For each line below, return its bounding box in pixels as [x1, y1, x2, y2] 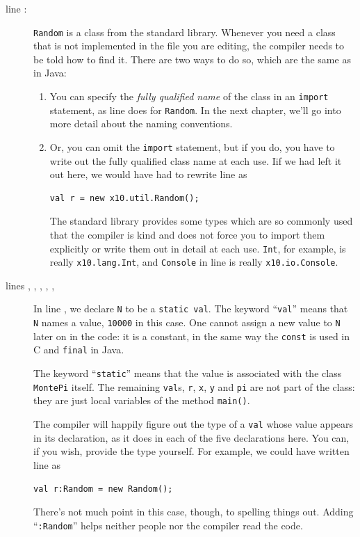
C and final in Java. [33, 342, 124, 357]
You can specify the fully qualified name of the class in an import [49, 89, 329, 104]
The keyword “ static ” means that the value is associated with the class [33, 366, 342, 380]
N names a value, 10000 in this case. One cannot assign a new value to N [33, 315, 341, 330]
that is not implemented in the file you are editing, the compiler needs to [33, 38, 345, 53]
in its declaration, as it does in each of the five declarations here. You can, [33, 430, 350, 444]
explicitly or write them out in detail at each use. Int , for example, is [49, 241, 346, 255]
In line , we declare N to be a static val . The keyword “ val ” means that [33, 301, 348, 316]
